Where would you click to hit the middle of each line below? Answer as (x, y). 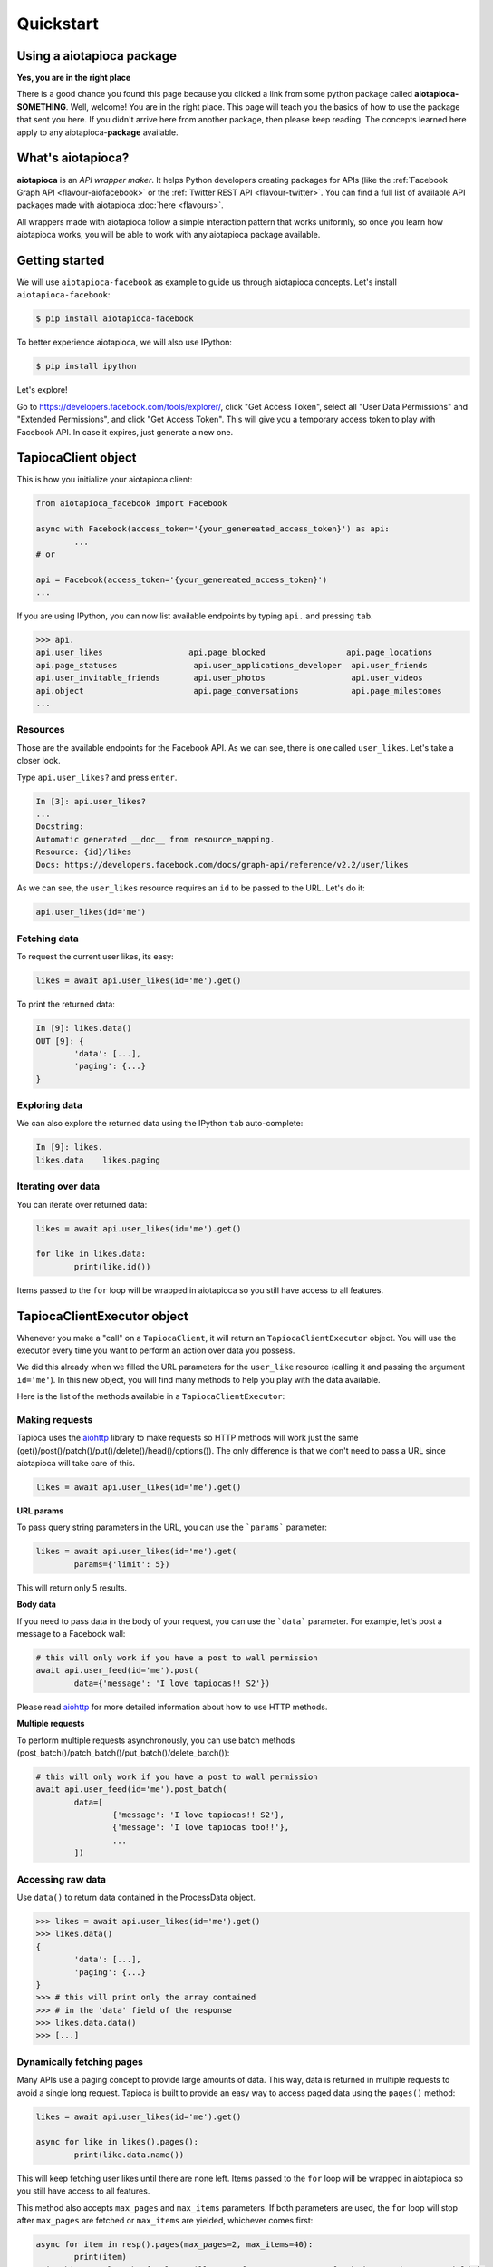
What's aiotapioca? (73, 158)
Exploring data (50, 1105)
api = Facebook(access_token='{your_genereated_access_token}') (182, 579)
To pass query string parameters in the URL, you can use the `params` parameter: (172, 1527)
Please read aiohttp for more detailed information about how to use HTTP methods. (172, 1707)
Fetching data (48, 939)
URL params (40, 1511)
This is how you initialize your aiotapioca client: (105, 480)
